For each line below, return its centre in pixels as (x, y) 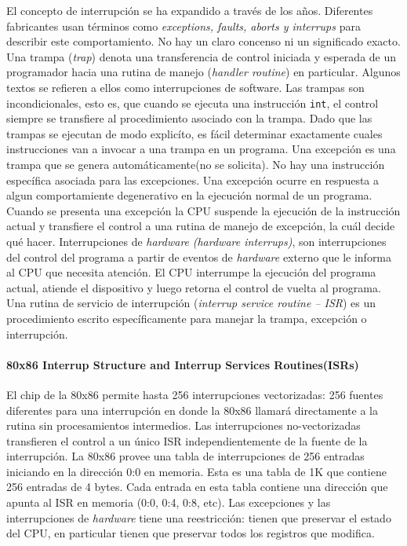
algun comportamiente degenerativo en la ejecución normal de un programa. (189, 195)
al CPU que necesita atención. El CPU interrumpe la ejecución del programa (191, 272)
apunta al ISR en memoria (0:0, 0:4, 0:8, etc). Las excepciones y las (169, 502)
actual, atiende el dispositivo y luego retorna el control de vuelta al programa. (194, 287)
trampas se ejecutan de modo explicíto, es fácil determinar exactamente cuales (194, 133)
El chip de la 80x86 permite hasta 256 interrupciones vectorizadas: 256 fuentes (195, 394)
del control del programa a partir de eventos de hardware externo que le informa (199, 257)
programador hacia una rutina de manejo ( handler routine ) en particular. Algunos (203, 72)
